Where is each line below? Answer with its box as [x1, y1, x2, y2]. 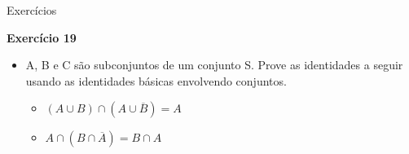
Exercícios [7, 2, 57, 18]
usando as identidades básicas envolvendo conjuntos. [25, 72, 287, 89]
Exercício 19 [7, 29, 77, 46]
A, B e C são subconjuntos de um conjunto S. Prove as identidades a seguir [25, 56, 403, 73]
